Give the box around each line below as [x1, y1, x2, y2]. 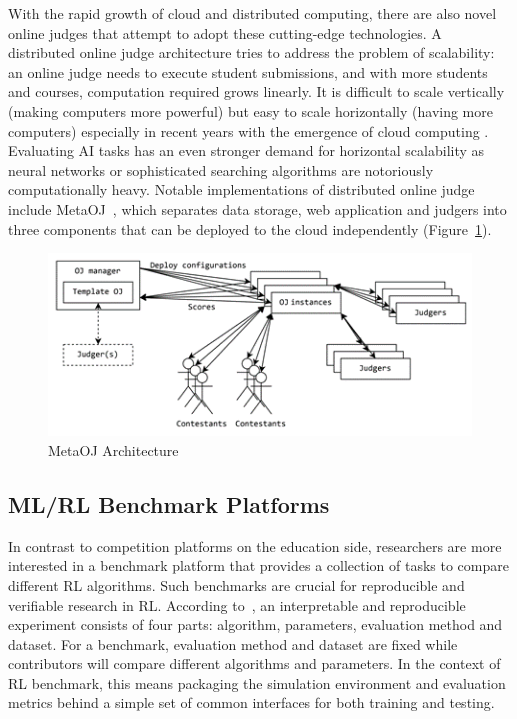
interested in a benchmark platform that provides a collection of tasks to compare [8, 555, 509, 576]
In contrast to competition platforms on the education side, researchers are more [8, 535, 502, 556]
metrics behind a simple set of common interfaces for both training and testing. [8, 692, 495, 713]
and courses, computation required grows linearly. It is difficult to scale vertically [8, 81, 505, 102]
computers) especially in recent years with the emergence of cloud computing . [8, 120, 489, 141]
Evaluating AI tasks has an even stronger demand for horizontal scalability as [8, 140, 485, 161]
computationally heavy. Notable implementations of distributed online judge [8, 179, 475, 200]
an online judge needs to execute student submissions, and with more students [8, 61, 488, 82]
